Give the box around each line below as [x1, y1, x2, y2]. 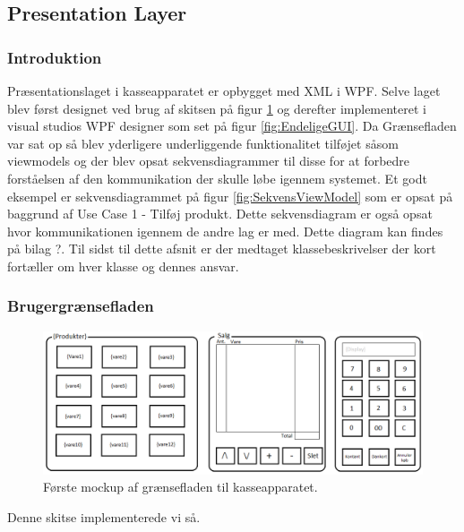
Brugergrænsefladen [7, 295, 154, 317]
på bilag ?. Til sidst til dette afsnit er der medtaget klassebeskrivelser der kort [7, 239, 436, 258]
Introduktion [7, 46, 102, 68]
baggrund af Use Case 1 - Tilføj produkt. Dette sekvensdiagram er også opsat [7, 204, 433, 223]
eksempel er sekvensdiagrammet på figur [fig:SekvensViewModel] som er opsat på [7, 186, 453, 205]
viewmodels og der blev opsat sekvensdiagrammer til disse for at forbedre [7, 151, 410, 170]
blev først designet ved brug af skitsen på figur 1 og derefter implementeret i [7, 99, 426, 117]
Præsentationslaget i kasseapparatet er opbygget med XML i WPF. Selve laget [7, 82, 441, 99]
